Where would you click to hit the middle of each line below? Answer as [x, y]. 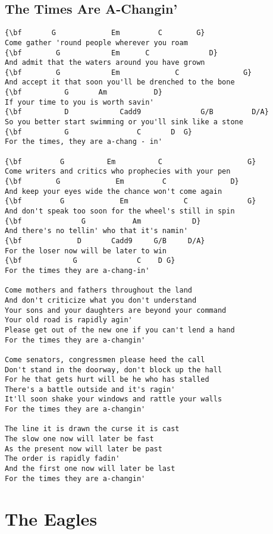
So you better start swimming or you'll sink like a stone [124, 122]
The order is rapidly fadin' [62, 459]
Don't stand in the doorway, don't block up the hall [114, 370]
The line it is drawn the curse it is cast [92, 429]
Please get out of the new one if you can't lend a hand [120, 330]
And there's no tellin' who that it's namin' [96, 231]
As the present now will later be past [84, 449]
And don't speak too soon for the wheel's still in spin [120, 211]
